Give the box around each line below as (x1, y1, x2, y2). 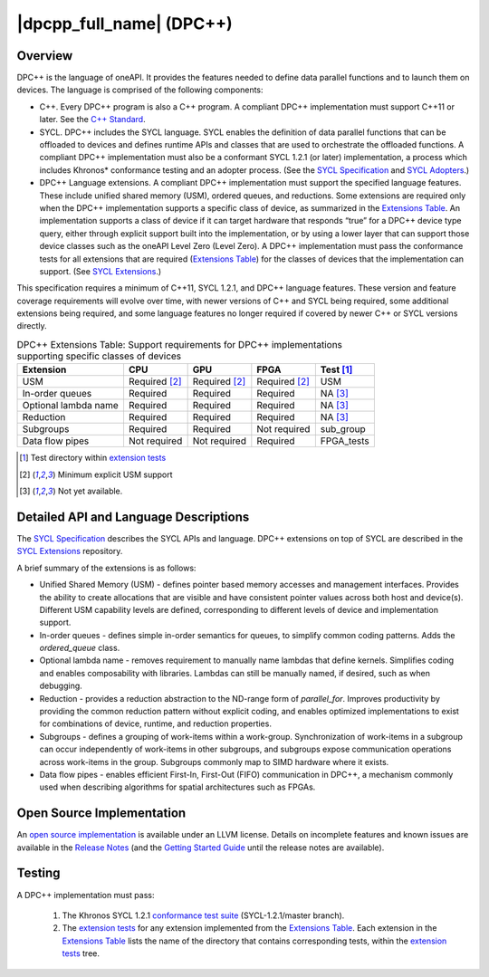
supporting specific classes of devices (16, 350, 182, 362)
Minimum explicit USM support (57, 469, 173, 480)
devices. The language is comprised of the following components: (16, 84, 264, 95)
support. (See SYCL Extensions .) (39, 265, 162, 276)
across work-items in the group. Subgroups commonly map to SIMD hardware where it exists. (39, 756, 389, 767)
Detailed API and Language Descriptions (16, 509, 250, 524)
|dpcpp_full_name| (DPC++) (16, 14, 233, 34)
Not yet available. (57, 485, 123, 497)
